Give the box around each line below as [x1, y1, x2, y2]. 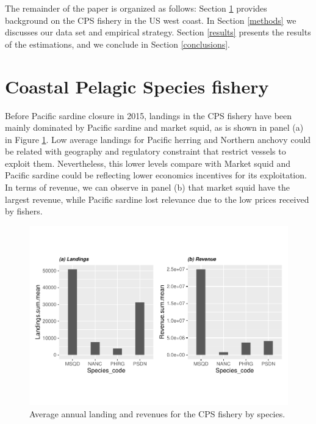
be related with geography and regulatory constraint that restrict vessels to [5, 145, 286, 158]
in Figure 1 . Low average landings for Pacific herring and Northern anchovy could [5, 133, 311, 145]
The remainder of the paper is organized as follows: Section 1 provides [5, 2, 267, 14]
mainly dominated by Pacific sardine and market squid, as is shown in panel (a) [5, 121, 304, 134]
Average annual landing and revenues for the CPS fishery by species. [29, 407, 285, 420]
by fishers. [5, 205, 43, 217]
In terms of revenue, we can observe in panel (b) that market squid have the [5, 181, 290, 194]
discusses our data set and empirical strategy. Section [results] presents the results [5, 26, 311, 38]
